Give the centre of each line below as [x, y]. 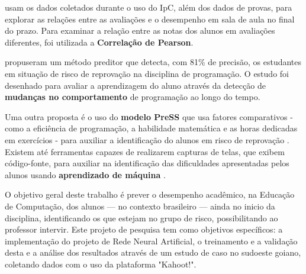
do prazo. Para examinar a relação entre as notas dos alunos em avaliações [140, 30]
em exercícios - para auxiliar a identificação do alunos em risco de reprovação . [147, 139]
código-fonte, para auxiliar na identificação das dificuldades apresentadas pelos [147, 163]
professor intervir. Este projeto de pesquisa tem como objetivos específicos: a [144, 229]
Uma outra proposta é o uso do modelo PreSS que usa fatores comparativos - [149, 116]
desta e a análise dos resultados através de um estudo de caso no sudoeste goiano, [153, 252]
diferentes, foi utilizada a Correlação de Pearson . [99, 42]
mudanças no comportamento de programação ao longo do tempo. [133, 97]
